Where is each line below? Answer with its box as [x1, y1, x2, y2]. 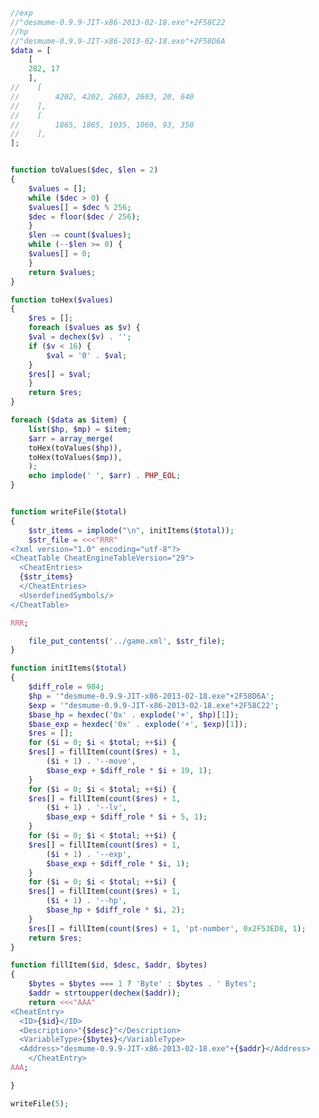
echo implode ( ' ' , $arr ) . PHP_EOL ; [28, 471, 182, 481]
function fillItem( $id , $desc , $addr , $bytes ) [10, 960, 208, 970]
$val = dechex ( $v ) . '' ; [28, 332, 132, 342]
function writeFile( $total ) [10, 507, 128, 517]
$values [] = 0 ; [28, 249, 92, 259]
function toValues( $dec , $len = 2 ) [10, 165, 159, 175]
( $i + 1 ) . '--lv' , [46, 803, 128, 813]
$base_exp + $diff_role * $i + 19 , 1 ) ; [46, 765, 213, 775]
